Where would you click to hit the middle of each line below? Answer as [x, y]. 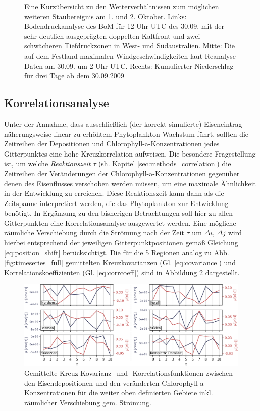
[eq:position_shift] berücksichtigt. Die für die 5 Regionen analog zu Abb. [117, 252]
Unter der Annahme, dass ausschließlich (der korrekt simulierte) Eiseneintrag [123, 123]
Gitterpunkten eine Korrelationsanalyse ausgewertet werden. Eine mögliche [120, 222]
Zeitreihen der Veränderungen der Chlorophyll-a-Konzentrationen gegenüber [122, 173]
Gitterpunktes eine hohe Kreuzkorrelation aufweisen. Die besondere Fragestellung [130, 153]
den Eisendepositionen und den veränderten [92, 382]
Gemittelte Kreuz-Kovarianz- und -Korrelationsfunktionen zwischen [129, 373]
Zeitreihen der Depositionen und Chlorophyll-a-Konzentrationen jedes [112, 144]
